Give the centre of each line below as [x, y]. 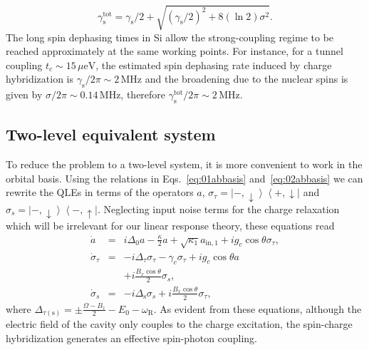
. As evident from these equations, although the [258, 308]
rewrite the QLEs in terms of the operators [100, 192]
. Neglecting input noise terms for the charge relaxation [218, 209]
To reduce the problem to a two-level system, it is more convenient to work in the [184, 164]
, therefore [143, 94]
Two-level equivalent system [111, 134]
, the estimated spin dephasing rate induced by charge [214, 65]
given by [24, 94]
